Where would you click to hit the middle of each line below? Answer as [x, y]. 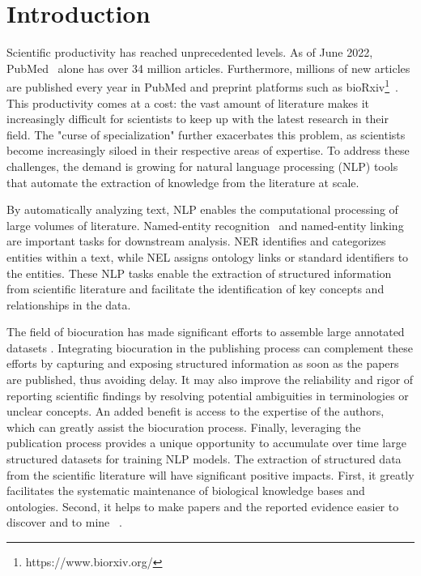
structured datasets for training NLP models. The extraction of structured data [204, 459]
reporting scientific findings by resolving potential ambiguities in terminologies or [208, 395]
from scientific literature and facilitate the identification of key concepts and [196, 289]
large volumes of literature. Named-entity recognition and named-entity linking [205, 225]
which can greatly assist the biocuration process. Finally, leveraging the [184, 427]
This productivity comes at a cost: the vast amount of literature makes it [188, 102]
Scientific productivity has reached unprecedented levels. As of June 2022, [190, 52]
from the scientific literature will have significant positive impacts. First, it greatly [210, 474]
